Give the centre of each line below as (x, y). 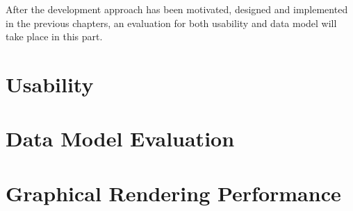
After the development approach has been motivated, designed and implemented (177, 9)
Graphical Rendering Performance (173, 193)
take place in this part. (54, 36)
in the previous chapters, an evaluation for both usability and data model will (171, 23)
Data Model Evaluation (120, 138)
